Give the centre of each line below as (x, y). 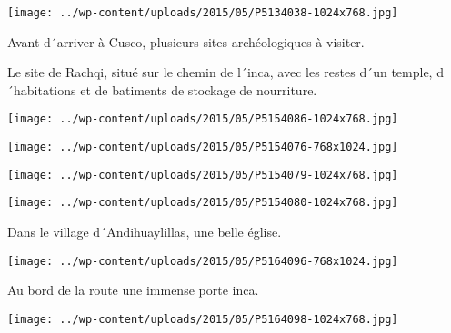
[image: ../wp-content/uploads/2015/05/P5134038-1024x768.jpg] (203, 13)
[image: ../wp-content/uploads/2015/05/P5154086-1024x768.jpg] (203, 119)
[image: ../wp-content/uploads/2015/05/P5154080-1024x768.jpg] (203, 203)
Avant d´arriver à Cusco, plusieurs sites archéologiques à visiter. (186, 41)
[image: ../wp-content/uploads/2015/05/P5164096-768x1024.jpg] (203, 261)
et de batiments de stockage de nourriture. (199, 89)
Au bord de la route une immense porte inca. (133, 290)
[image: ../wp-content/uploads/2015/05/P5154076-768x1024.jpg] (203, 147)
